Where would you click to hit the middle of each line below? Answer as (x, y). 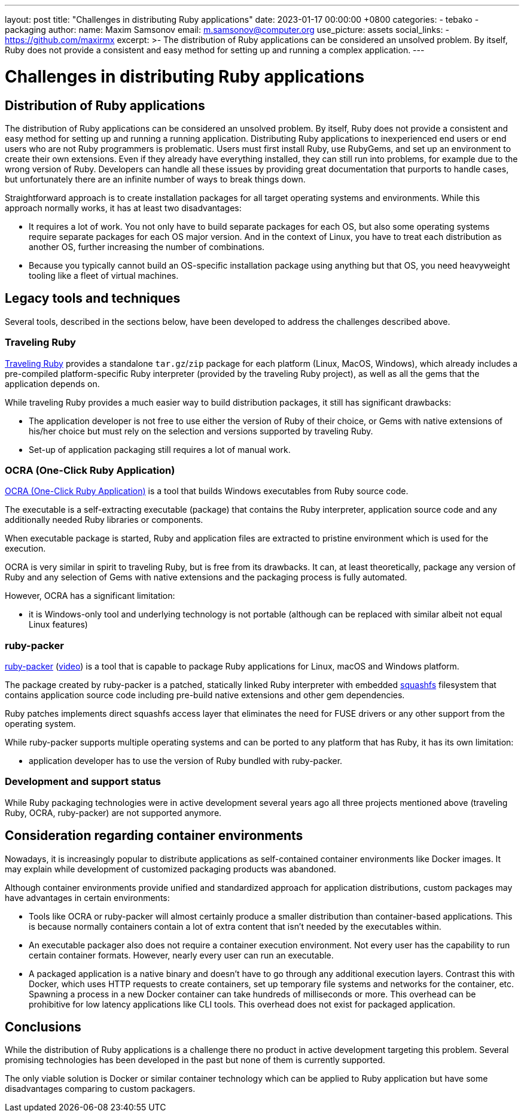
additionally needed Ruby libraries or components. (104, 520)
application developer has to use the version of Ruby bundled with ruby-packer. (186, 761)
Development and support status (83, 782)
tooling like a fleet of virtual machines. (104, 275)
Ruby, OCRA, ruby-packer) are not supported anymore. (113, 812)
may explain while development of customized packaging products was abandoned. (170, 869)
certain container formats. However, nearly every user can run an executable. (181, 955)
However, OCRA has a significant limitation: (90, 596)
